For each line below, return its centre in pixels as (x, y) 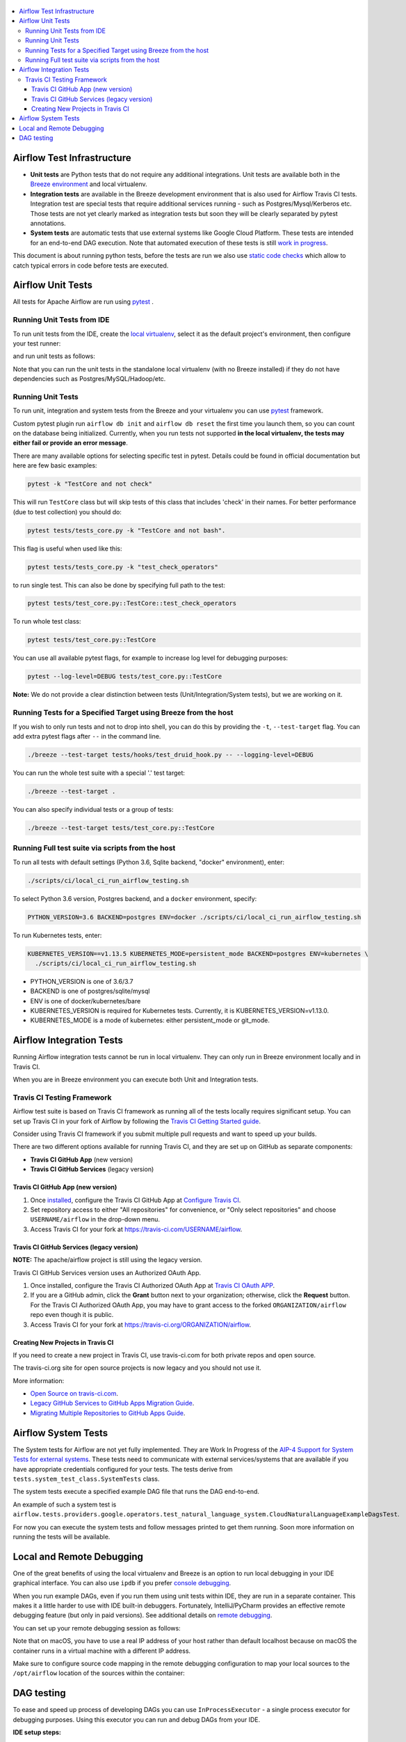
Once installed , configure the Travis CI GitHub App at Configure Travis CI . (136, 1200)
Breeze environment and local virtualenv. (89, 184)
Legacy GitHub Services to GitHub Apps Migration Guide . (112, 1403)
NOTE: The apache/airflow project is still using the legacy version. (108, 1260)
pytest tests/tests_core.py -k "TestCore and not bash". (127, 530)
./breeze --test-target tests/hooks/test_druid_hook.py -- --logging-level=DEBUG (171, 755)
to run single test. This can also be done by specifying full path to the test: (119, 585)
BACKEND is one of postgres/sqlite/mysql (90, 991)
